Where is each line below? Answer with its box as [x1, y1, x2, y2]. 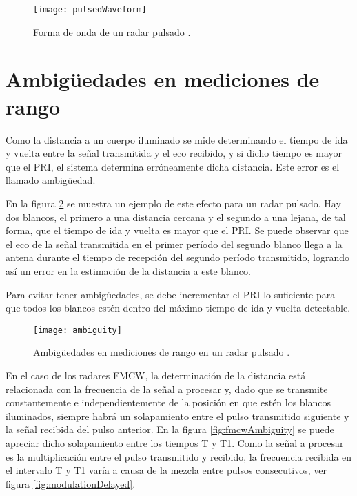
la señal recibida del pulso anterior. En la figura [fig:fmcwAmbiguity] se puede [6, 422, 334, 437]
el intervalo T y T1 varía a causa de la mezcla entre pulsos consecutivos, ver [6, 463, 327, 477]
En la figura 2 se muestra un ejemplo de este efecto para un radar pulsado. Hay [6, 195, 341, 210]
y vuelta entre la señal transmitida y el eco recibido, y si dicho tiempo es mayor [6, 146, 343, 160]
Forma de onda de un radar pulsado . [33, 24, 191, 39]
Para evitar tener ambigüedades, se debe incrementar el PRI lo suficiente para [6, 287, 336, 301]
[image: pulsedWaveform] [33, 5, 147, 15]
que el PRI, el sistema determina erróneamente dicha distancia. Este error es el [6, 159, 340, 173]
